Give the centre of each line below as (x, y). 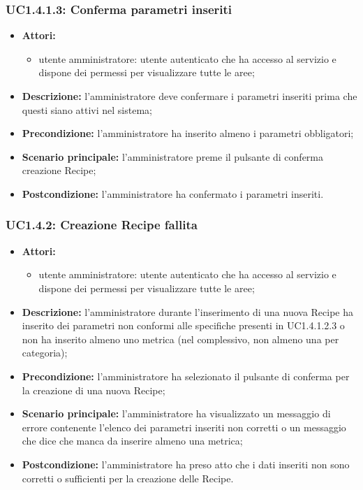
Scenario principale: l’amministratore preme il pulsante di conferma (173, 156)
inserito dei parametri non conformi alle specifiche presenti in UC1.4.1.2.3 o (183, 325)
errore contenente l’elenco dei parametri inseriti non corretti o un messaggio (184, 427)
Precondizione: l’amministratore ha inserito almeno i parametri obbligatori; (188, 133)
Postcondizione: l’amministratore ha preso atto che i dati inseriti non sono (186, 464)
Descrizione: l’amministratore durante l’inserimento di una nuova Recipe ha (188, 311)
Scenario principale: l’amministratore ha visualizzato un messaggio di (176, 413)
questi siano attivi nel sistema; (87, 109)
